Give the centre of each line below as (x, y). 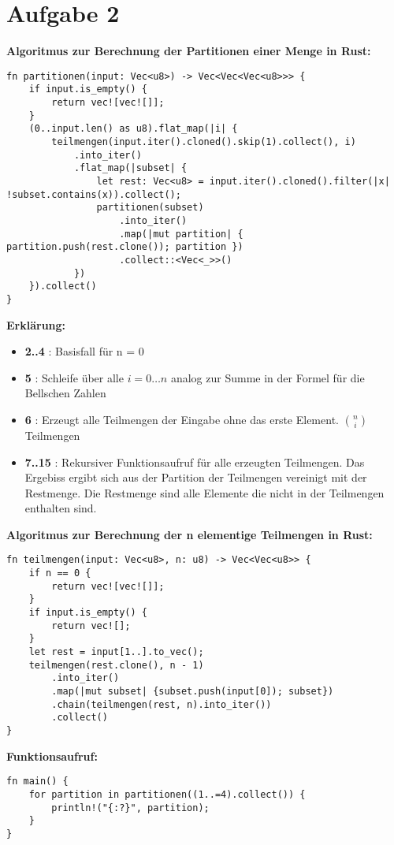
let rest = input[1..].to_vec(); (116, 652)
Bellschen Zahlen (65, 393)
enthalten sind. (61, 508)
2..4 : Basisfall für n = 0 (84, 351)
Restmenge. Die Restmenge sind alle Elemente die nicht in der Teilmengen (204, 492)
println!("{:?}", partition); (130, 808)
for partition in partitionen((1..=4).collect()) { (167, 794)
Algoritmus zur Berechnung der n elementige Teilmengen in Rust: (190, 534)
